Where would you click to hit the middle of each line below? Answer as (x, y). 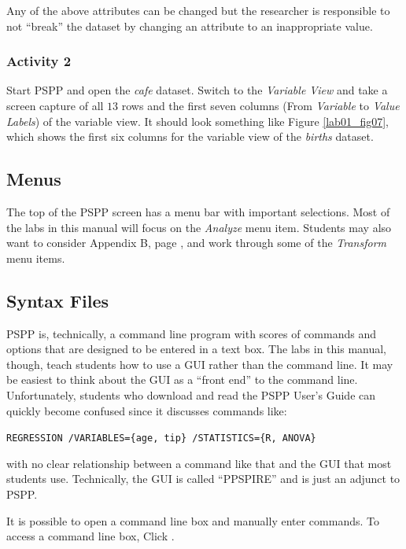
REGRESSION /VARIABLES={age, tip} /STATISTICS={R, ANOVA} (161, 438)
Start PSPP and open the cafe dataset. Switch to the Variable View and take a (197, 90)
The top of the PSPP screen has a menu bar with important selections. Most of (198, 211)
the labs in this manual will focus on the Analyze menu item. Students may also (199, 227)
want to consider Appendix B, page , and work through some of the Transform (197, 243)
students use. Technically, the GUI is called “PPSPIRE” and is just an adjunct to (203, 479)
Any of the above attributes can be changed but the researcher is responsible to (198, 10)
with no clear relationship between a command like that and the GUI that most (199, 463)
